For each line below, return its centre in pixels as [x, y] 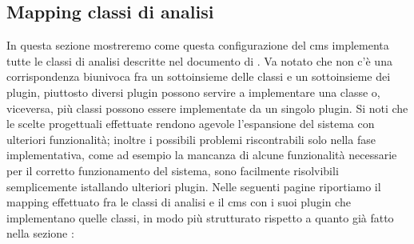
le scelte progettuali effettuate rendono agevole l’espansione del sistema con [191, 124]
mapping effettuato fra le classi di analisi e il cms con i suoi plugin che [179, 202]
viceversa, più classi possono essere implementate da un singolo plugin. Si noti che [207, 108]
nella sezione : [40, 233]
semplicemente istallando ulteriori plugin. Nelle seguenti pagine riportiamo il [194, 186]
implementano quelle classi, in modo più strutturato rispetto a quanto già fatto [200, 217]
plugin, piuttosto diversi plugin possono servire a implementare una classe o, [193, 92]
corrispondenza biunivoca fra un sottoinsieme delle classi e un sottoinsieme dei [199, 76]
